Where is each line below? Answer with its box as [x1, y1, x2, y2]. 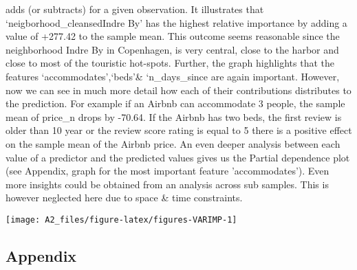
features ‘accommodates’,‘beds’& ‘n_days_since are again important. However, [6, 69, 340, 83]
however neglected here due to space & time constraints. [6, 190, 243, 205]
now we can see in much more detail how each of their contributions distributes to [6, 82, 351, 97]
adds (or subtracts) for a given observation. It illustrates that [6, 2, 264, 16]
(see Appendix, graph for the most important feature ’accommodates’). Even [6, 164, 329, 178]
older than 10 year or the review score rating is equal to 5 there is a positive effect [6, 123, 352, 137]
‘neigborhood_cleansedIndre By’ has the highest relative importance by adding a [6, 15, 347, 30]
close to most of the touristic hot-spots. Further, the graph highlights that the [6, 56, 335, 70]
